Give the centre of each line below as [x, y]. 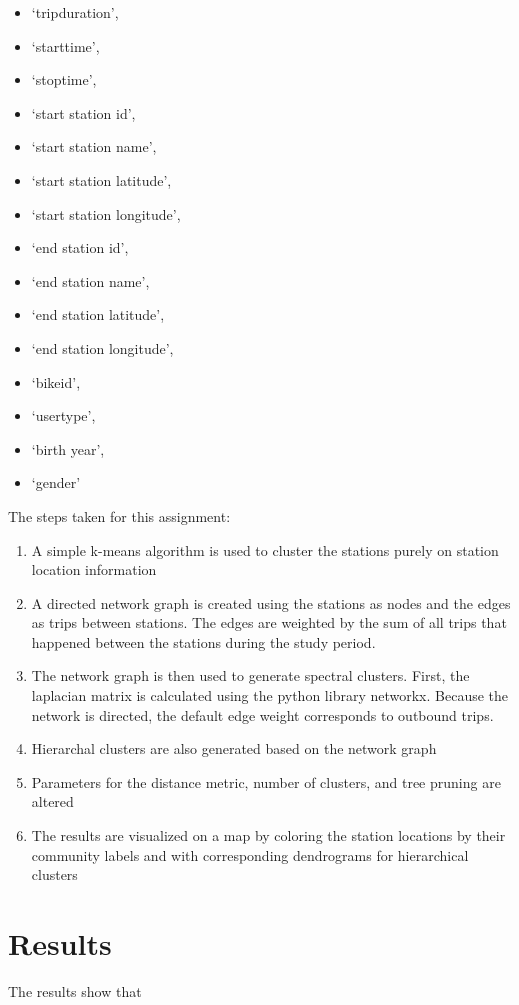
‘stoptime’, [64, 79]
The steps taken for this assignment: [119, 515]
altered [52, 801]
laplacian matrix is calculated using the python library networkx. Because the [270, 695]
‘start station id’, [83, 112]
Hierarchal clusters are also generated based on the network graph [234, 748]
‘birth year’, [68, 448]
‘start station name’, [94, 146]
